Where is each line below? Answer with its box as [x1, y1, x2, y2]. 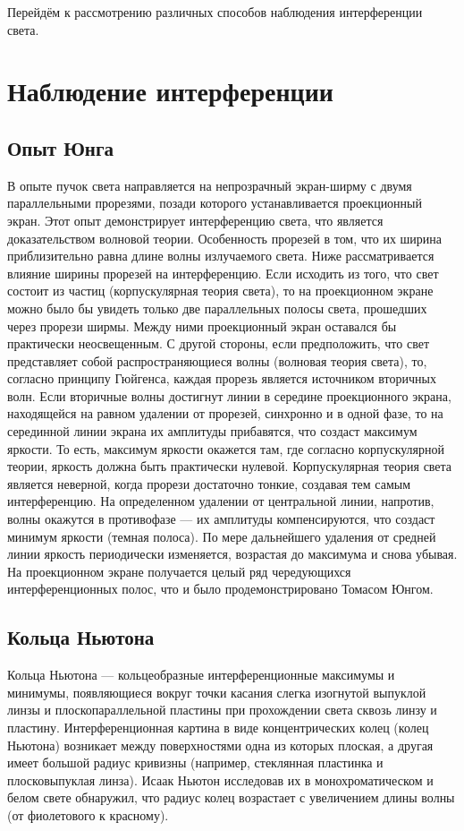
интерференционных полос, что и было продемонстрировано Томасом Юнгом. [7, 579, 434, 598]
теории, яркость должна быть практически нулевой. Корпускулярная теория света [7, 457, 452, 475]
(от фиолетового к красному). [7, 805, 169, 824]
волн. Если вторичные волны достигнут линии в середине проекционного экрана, [7, 386, 451, 405]
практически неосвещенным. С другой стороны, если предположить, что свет [7, 334, 430, 353]
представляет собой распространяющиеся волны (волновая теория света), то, [7, 351, 427, 370]
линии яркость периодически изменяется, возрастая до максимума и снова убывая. [7, 544, 458, 563]
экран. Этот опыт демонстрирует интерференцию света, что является [7, 210, 384, 229]
